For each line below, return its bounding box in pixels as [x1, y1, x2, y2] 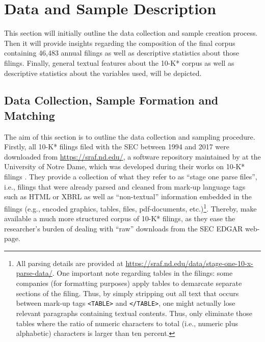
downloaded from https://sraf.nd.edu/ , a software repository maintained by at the [4, 151, 261, 162]
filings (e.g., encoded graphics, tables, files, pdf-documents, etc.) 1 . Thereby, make [4, 201, 257, 214]
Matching [4, 107, 55, 123]
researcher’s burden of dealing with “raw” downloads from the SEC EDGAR [4, 223, 243, 233]
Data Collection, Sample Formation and [4, 92, 219, 108]
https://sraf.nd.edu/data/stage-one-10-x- [125, 257, 253, 268]
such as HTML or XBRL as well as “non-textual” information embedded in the [4, 191, 252, 202]
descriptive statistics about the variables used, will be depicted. [4, 67, 202, 78]
